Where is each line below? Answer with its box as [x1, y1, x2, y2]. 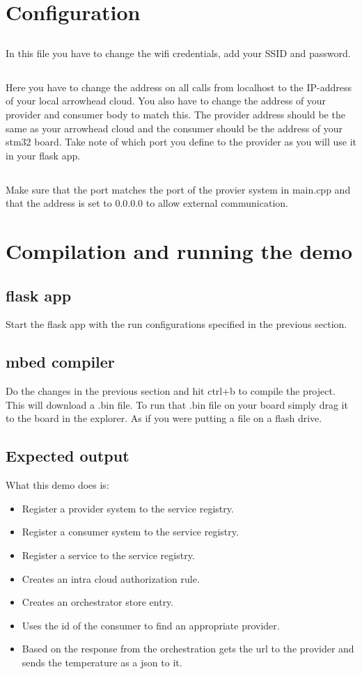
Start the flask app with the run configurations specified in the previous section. [6, 317, 347, 331]
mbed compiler [6, 351, 115, 373]
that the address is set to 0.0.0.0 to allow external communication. [6, 196, 288, 210]
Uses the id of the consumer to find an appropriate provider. [22, 618, 280, 632]
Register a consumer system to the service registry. [22, 524, 239, 539]
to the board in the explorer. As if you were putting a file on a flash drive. [6, 411, 322, 425]
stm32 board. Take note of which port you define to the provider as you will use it [6, 134, 356, 149]
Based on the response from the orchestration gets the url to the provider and [22, 641, 354, 656]
